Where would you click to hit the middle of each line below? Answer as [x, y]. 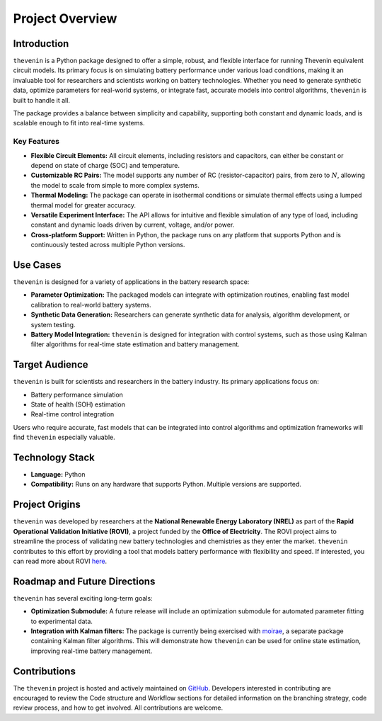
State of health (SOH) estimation [78, 404]
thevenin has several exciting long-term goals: [83, 598]
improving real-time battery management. [92, 651]
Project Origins [47, 505]
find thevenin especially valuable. [64, 437]
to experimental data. [62, 621]
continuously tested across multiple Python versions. [108, 245]
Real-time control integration [73, 414]
